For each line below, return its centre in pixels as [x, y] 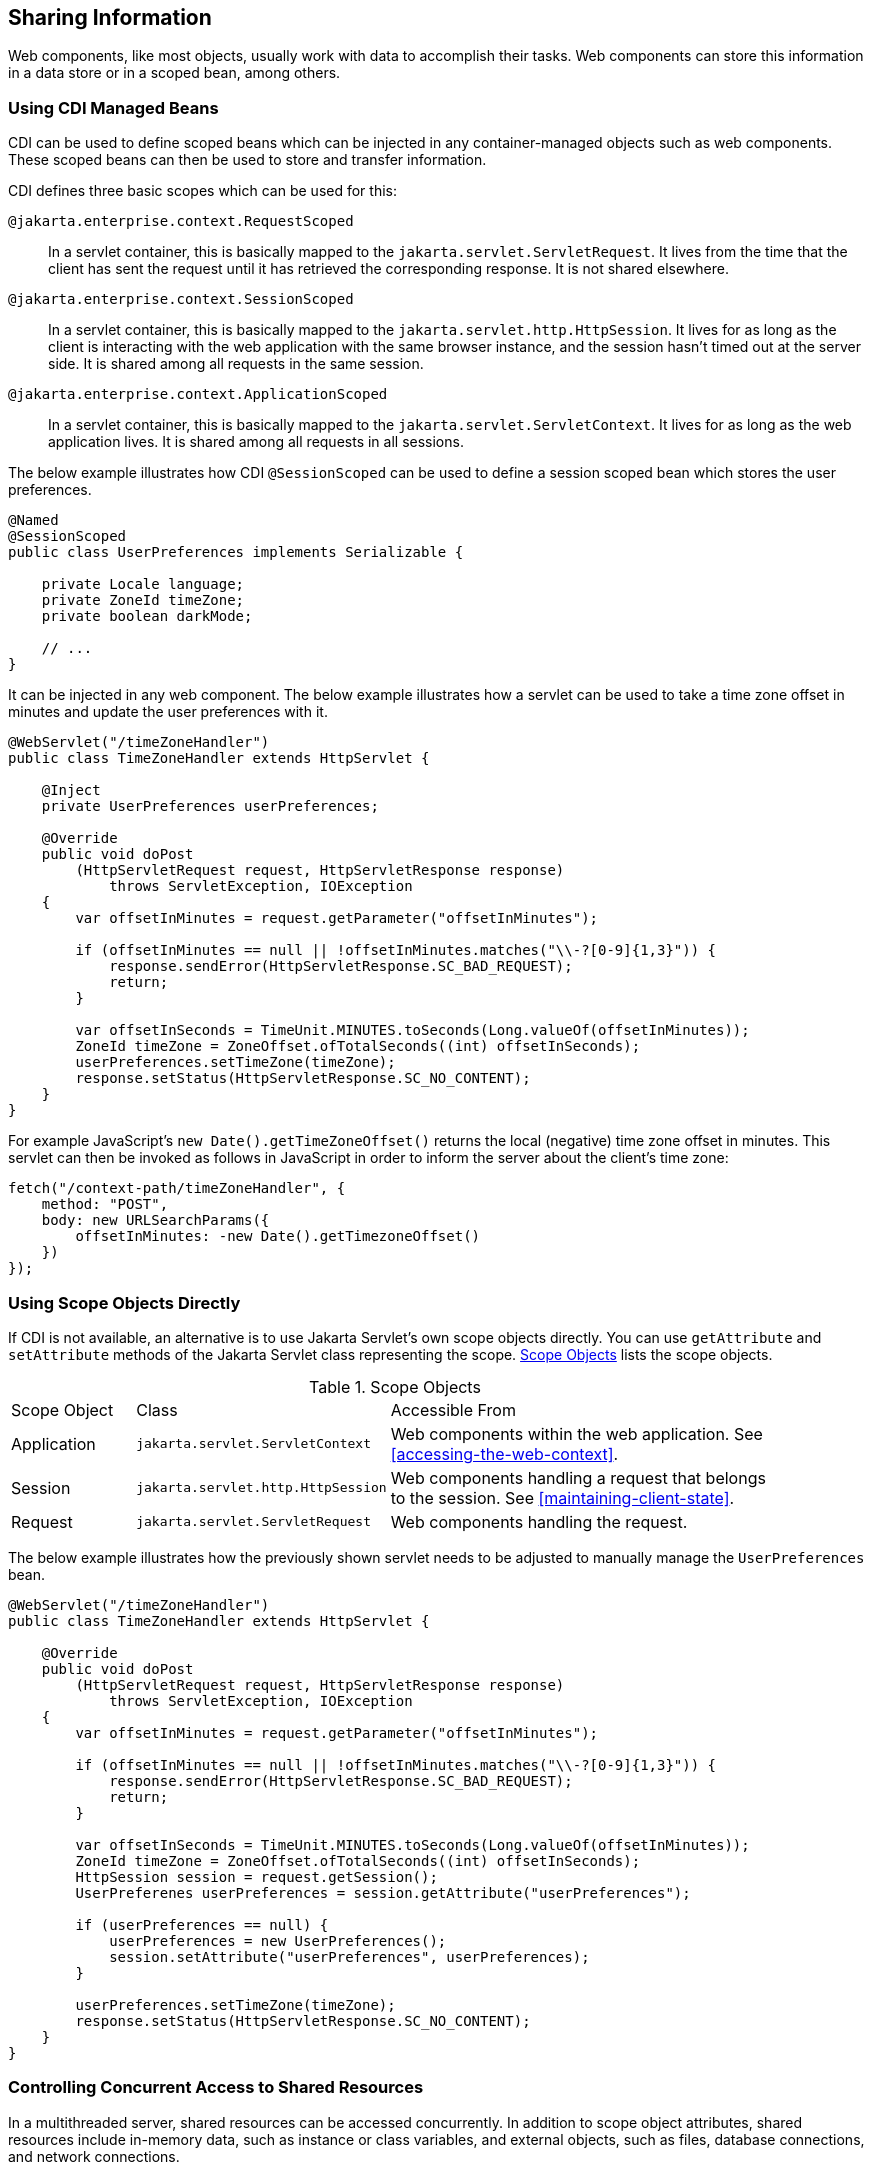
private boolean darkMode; [147, 616]
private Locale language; [143, 584]
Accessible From [453, 1409]
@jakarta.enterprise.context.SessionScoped [181, 299]
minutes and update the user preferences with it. [168, 712]
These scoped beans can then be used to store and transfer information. [247, 160]
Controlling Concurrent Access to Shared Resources [216, 2087]
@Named [33, 520]
